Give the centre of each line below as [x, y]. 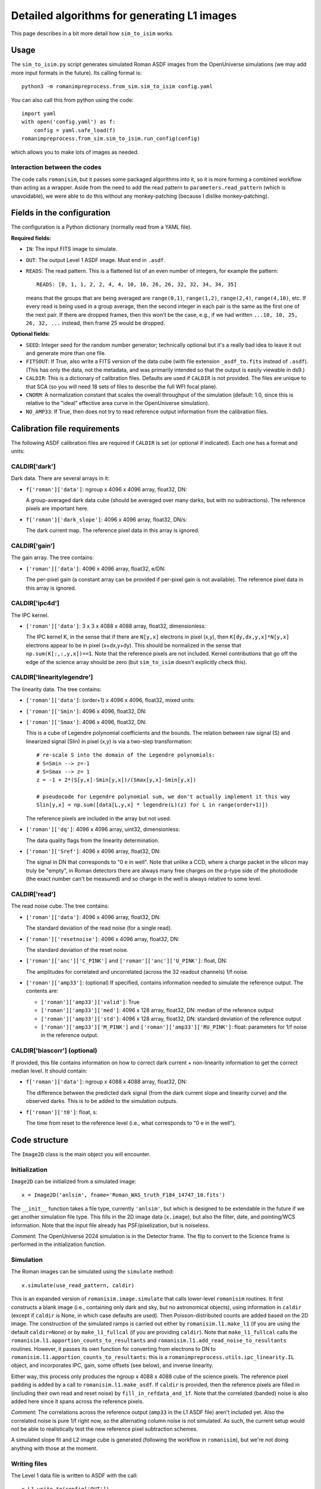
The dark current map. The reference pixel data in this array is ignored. [113, 531]
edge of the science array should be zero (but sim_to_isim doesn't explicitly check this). [136, 662]
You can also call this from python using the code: [72, 100]
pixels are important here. [57, 509]
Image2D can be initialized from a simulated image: [74, 1181]
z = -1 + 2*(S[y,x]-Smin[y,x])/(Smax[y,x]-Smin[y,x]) [116, 780]
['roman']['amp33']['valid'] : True [90, 1002]
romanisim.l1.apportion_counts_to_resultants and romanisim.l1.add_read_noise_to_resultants [149, 1341]
